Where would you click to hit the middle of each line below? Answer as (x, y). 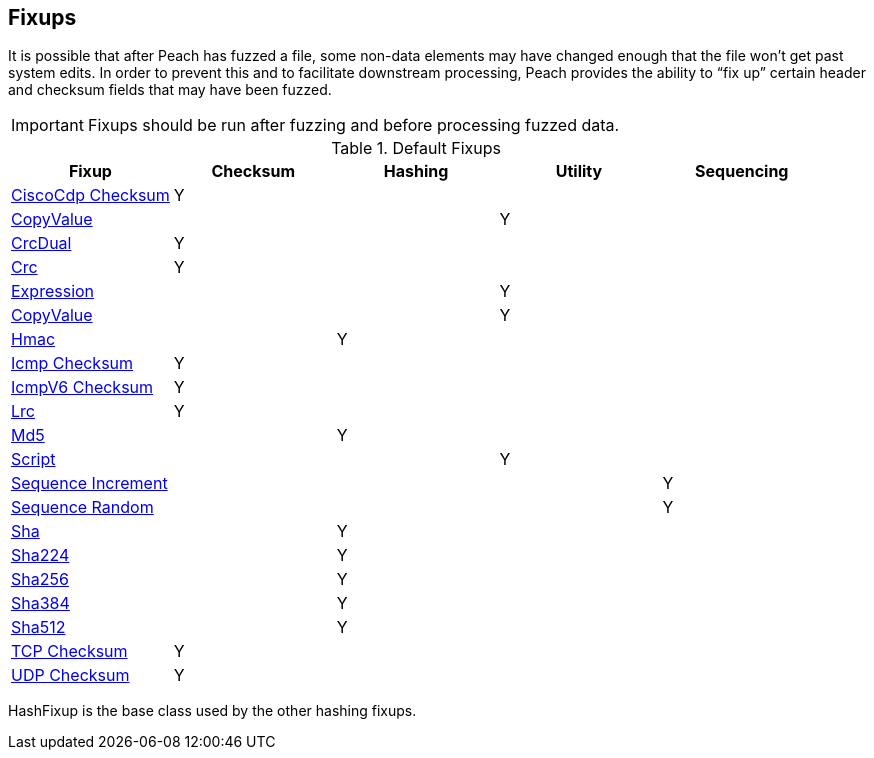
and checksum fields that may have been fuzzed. (170, 90)
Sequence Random (82, 507)
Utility (579, 171)
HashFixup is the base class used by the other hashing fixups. (212, 711)
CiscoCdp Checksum (90, 195)
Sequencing (742, 171)
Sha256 (40, 579)
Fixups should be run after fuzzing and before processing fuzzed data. (353, 125)
